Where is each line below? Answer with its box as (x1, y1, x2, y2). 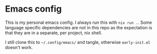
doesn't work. (5, 44, 33, 50)
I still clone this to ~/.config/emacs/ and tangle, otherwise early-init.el (5, 39, 151, 45)
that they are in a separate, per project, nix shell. (5, 30, 102, 36)
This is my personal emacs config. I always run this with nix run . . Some (5, 19, 152, 25)
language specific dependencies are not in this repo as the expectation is (5, 24, 153, 30)
